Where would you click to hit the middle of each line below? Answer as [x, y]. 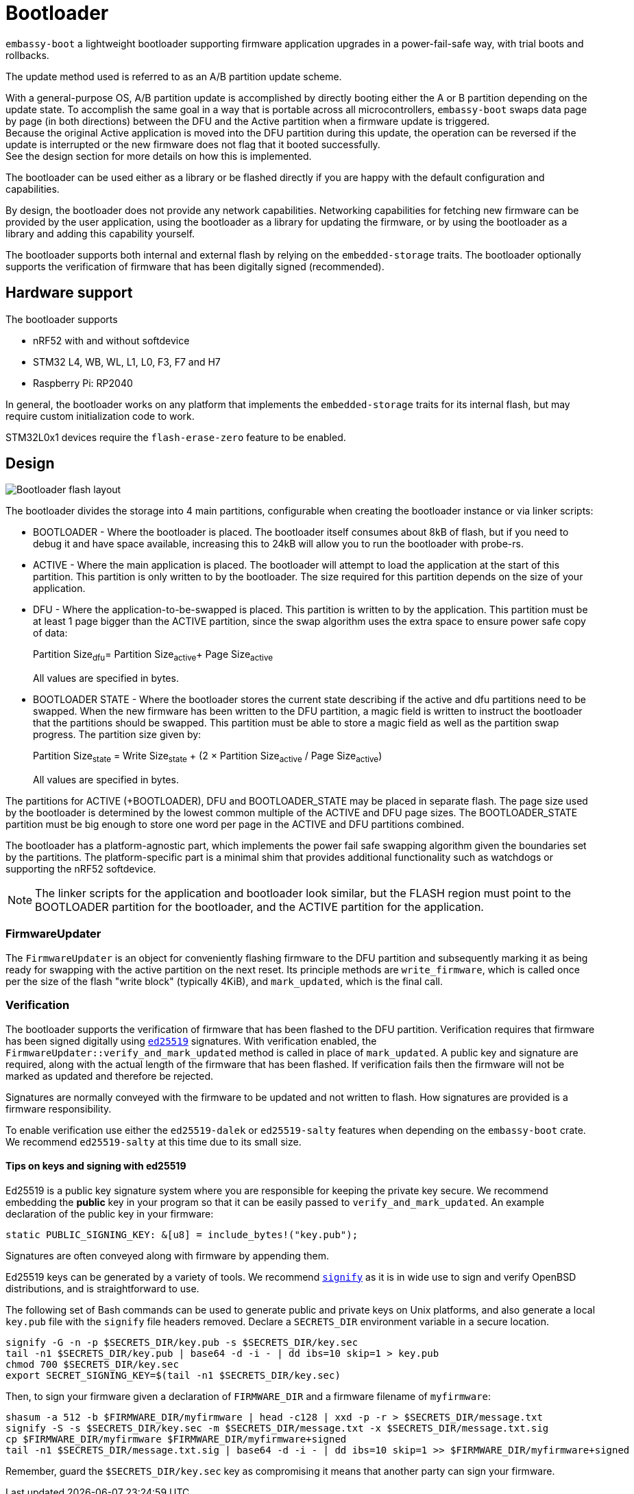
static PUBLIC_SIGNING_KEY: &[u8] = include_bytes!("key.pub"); [182, 1234]
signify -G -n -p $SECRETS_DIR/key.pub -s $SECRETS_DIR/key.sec [182, 1342]
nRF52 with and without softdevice [111, 340]
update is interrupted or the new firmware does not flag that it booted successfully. [193, 144]
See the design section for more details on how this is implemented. [159, 156]
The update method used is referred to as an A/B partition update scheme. [174, 76]
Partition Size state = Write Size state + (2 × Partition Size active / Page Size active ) [208, 757]
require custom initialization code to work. [100, 416]
